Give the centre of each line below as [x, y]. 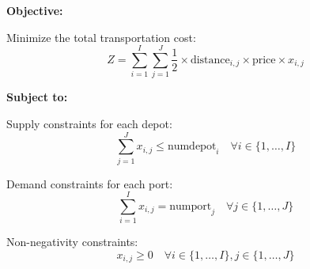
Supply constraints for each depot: [89, 123]
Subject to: [37, 97]
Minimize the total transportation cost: [101, 37]
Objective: [35, 10]
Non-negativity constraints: [72, 242]
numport [191, 207]
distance [210, 60]
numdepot [192, 147]
